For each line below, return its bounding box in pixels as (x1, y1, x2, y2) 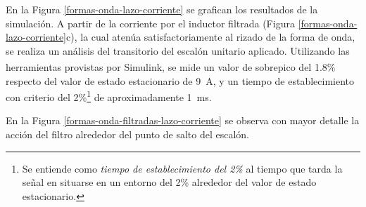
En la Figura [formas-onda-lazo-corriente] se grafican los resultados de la (6, 2, 318, 16)
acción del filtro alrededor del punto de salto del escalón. (6, 127, 249, 142)
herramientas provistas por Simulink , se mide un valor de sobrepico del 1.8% (6, 60, 336, 74)
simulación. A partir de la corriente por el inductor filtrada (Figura (6, 15, 295, 30)
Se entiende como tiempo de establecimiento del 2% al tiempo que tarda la (22, 161, 343, 175)
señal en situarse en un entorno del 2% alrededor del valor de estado (22, 175, 317, 189)
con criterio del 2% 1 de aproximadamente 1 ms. (6, 88, 212, 104)
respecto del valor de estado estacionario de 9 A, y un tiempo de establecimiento (6, 73, 355, 88)
